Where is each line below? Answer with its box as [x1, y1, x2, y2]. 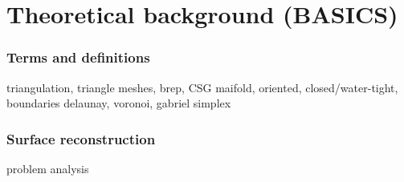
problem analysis [6, 160, 89, 176]
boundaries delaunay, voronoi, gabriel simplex [6, 95, 231, 111]
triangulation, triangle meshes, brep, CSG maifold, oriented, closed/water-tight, [6, 79, 398, 95]
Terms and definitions [6, 47, 150, 67]
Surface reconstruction [6, 128, 156, 148]
